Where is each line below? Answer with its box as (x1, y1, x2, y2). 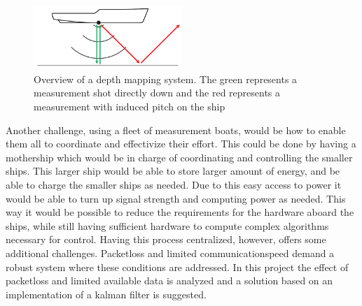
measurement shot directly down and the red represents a (34, 85, 281, 100)
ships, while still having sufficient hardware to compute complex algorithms (6, 218, 329, 233)
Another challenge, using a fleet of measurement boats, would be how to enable (6, 122, 346, 137)
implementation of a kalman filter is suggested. (6, 286, 207, 301)
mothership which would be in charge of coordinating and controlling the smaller (6, 150, 353, 164)
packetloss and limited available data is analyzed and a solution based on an (6, 273, 333, 288)
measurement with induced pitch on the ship (34, 99, 225, 113)
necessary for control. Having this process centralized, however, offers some (6, 232, 326, 247)
